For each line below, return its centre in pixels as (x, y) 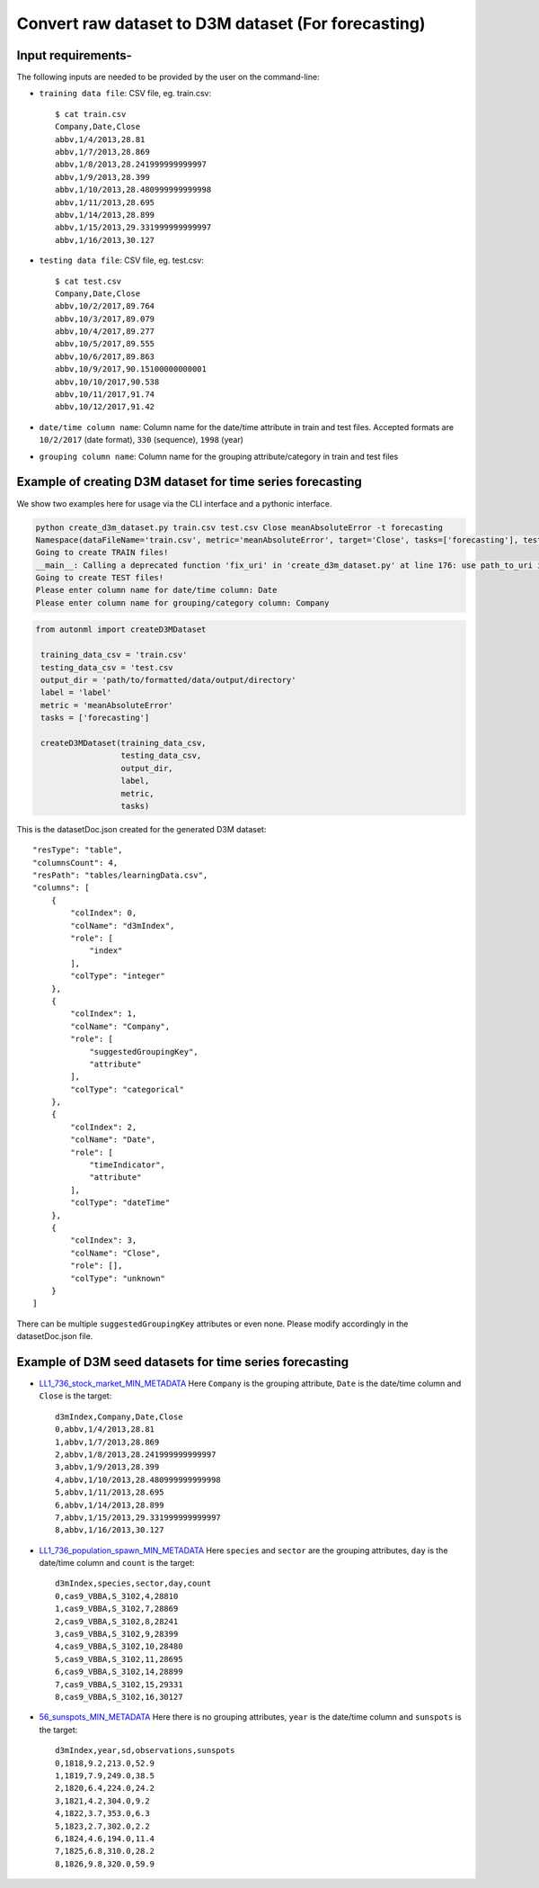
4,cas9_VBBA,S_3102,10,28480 (119, 1646)
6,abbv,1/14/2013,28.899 (110, 1505)
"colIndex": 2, (104, 1127)
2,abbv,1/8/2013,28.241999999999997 (136, 1454)
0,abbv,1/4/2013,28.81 (105, 1429)
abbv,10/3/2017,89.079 (105, 319)
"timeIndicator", (128, 1165)
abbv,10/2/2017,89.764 (105, 306)
